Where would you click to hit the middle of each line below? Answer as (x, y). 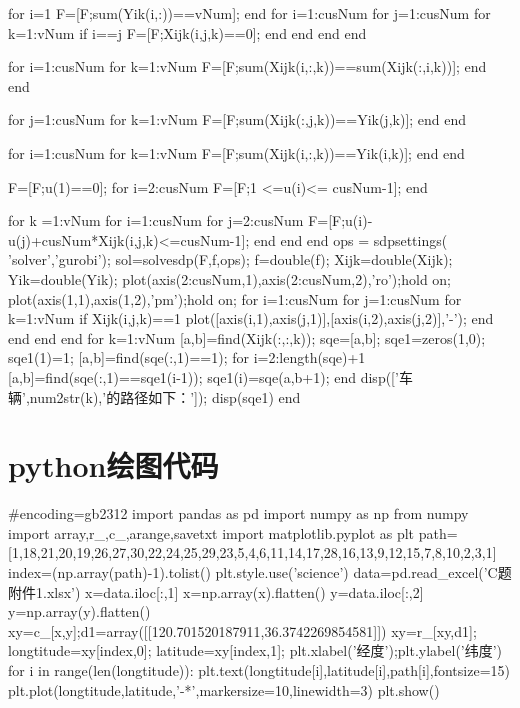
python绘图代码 (113, 465)
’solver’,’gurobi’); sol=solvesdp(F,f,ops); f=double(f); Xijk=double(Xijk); (230, 259)
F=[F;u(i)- (340, 220)
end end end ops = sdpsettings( (350, 239)
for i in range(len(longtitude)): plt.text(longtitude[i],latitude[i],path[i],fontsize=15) (259, 669)
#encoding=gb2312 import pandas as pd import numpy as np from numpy (238, 513)
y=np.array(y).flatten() (79, 611)
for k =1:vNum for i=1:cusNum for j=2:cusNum (156, 220)
